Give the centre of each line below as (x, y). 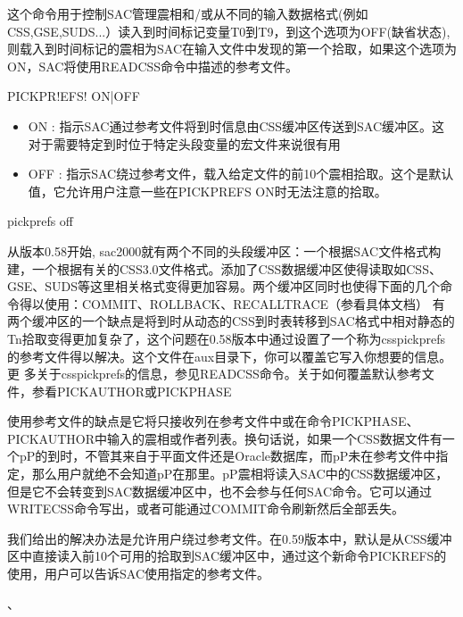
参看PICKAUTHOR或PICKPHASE (132, 391)
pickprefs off (41, 221)
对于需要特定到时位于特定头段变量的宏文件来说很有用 (184, 143)
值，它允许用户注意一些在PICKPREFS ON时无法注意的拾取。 (207, 191)
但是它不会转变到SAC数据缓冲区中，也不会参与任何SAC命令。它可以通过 (219, 491)
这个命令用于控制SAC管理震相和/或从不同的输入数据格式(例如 (188, 13)
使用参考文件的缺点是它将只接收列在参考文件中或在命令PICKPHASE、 (213, 421)
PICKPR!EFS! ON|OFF (74, 96)
